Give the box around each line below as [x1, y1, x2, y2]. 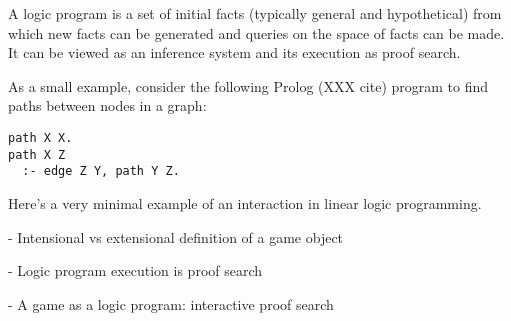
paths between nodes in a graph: [8, 95, 207, 116]
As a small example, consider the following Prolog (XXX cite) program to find [8, 75, 489, 96]
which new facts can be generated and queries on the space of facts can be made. [8, 22, 505, 43]
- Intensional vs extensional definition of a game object [8, 226, 344, 247]
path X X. [8, 130, 73, 145]
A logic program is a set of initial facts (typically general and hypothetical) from [8, 3, 502, 23]
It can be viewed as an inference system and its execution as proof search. [8, 42, 461, 63]
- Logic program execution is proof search [8, 260, 263, 281]
